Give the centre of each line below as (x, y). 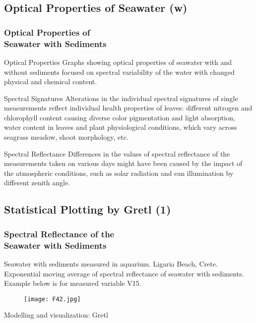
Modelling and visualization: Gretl (56, 315)
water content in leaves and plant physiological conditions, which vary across (121, 127)
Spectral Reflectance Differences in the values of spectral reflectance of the (117, 153)
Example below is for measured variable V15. (73, 283)
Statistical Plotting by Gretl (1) (88, 209)
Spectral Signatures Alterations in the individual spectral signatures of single (121, 98)
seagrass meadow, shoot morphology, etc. (66, 137)
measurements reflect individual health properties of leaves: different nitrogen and (128, 108)
